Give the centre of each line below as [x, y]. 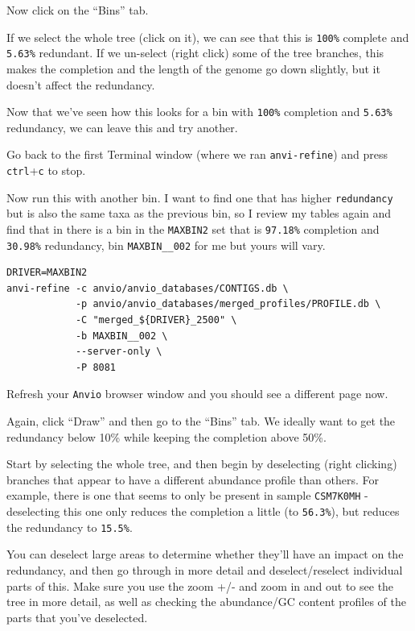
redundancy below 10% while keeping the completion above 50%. [166, 436]
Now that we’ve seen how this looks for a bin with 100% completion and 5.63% [199, 112]
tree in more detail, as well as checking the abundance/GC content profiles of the [207, 602]
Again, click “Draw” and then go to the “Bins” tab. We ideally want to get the [201, 421]
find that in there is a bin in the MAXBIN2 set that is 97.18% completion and [193, 228]
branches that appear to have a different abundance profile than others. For [193, 479]
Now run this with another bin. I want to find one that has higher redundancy [200, 197]
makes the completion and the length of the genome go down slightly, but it [193, 68]
